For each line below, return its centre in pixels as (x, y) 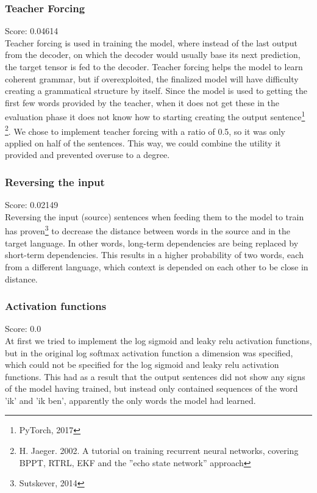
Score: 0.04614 (32, 31)
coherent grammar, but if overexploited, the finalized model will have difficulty (152, 78)
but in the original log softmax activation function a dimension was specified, (149, 352)
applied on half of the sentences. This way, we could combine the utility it (143, 142)
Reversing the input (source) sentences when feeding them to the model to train (155, 216)
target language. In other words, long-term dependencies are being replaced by (152, 243)
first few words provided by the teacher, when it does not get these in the (142, 102)
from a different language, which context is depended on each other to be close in (157, 266)
